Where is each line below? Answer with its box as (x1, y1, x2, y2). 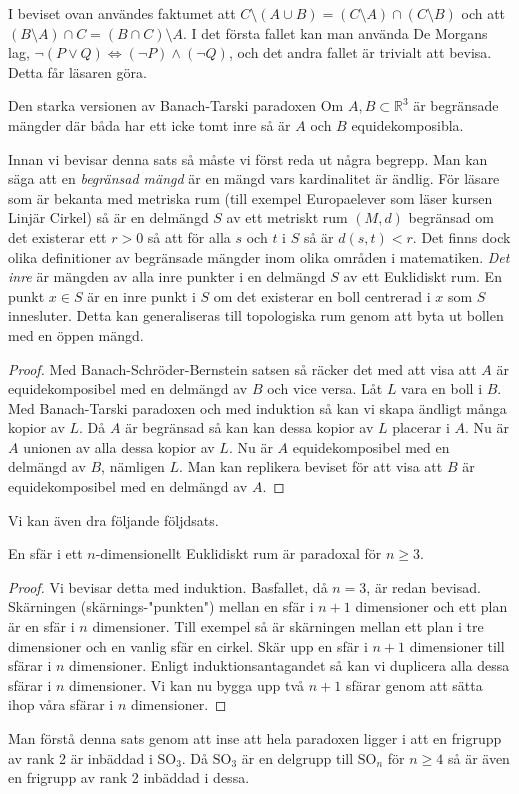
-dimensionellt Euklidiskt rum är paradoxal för (95, 543, 382, 564)
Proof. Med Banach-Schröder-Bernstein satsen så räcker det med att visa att (8, 358, 477, 379)
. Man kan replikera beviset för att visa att (179, 456, 443, 477)
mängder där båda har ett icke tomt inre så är (8, 114, 291, 135)
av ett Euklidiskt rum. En (343, 266, 502, 287)
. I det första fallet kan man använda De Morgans (183, 22, 488, 43)
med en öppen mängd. (8, 324, 144, 345)
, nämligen (101, 456, 165, 477)
